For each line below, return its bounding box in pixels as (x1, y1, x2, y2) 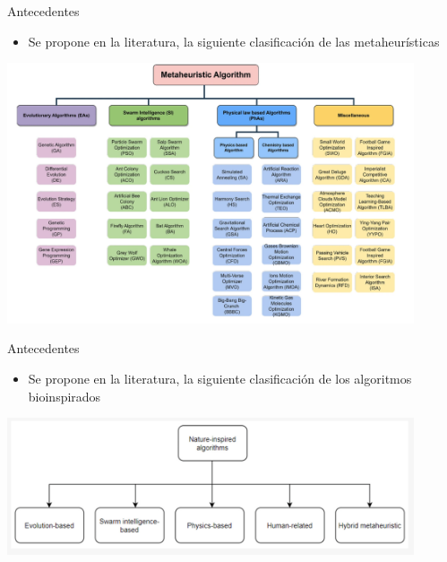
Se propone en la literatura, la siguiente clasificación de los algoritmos (28, 368, 412, 387)
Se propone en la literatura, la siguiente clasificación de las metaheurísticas (28, 31, 440, 50)
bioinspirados (28, 386, 101, 405)
